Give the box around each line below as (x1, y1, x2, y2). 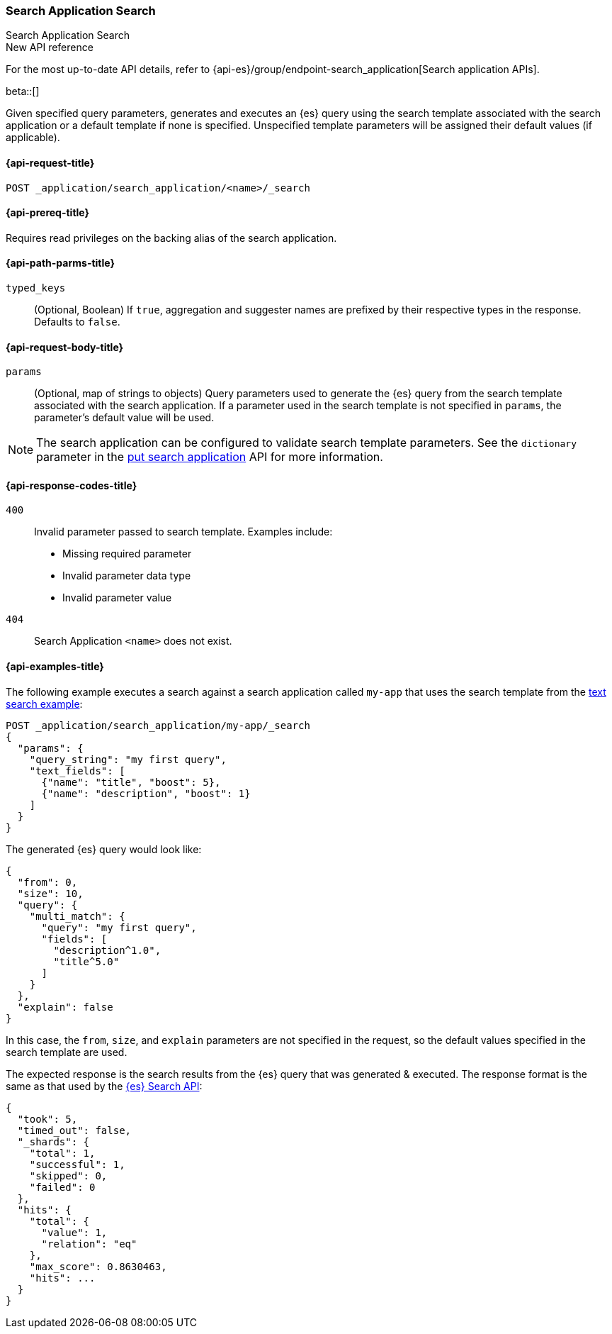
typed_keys (6, 282, 66, 294)
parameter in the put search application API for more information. (36, 450, 383, 465)
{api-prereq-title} (6, 206, 90, 219)
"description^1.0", (53, 944, 161, 956)
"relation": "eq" (41, 1238, 137, 1250)
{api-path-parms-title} (6, 257, 115, 269)
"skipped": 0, (29, 1169, 108, 1182)
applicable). (6, 131, 60, 144)
